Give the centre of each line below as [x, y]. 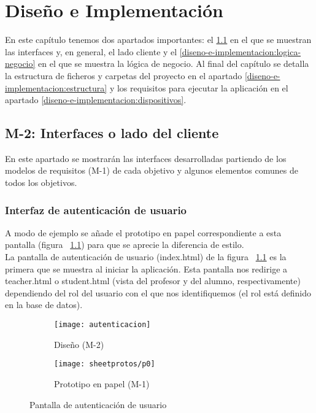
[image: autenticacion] [102, 325]
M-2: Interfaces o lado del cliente [112, 133]
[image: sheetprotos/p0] [105, 364]
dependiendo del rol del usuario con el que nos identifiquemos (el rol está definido [158, 292]
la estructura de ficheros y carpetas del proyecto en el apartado [124, 75]
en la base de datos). [44, 305]
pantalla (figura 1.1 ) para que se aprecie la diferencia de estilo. [125, 245]
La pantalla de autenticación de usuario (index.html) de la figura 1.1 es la [146, 257]
